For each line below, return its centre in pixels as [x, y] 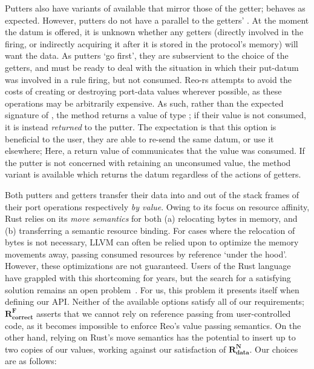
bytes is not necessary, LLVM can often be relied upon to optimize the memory [152, 242]
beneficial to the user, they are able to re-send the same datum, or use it [139, 138]
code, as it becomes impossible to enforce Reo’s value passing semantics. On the [153, 325]
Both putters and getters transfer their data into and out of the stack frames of [152, 194]
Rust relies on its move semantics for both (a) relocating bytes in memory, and [151, 218]
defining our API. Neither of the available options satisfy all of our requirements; [155, 301]
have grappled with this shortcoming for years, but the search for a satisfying [148, 278]
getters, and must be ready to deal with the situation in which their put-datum [152, 67]
